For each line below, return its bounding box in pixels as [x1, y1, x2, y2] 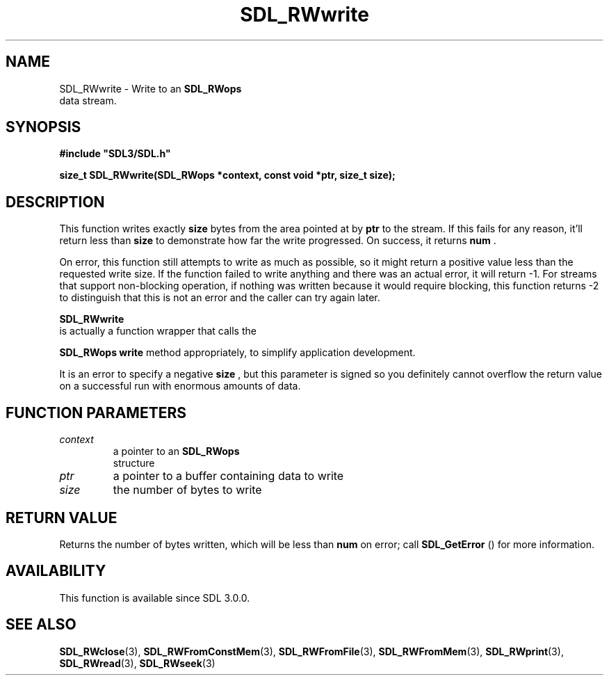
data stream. [59, 94, 117, 106]
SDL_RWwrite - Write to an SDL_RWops [59, 82, 242, 95]
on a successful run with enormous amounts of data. [59, 380, 301, 392]
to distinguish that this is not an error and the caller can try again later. [59, 291, 380, 304]
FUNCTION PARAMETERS [6, 403, 186, 422]
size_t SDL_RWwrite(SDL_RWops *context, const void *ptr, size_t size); [59, 169, 396, 182]
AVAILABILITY [6, 562, 106, 580]
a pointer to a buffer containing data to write [113, 469, 344, 483]
